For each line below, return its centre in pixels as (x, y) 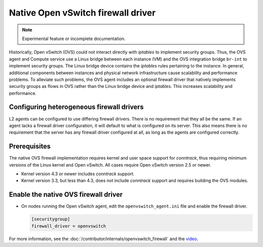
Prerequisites (30, 146)
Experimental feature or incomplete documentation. (74, 39)
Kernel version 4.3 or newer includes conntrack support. (78, 174)
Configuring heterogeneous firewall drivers (76, 107)
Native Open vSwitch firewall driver (82, 13)
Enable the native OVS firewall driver (66, 195)
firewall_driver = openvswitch (69, 226)
